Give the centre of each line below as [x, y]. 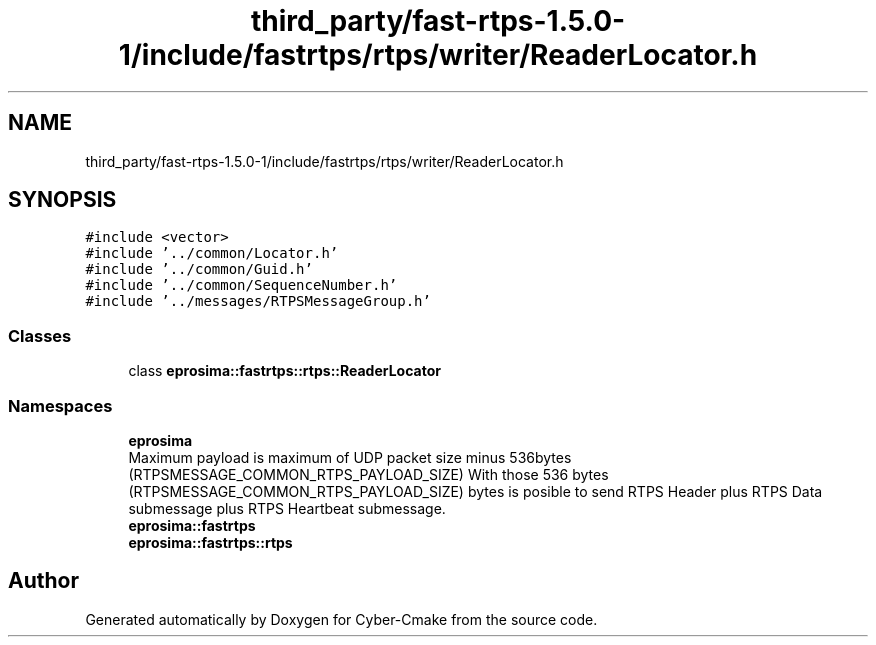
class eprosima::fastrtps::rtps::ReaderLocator [284, 371]
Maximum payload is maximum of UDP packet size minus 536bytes [350, 457]
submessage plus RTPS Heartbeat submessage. [287, 508]
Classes [40, 335]
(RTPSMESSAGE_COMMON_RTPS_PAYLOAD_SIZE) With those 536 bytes [368, 474]
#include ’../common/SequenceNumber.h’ [241, 285]
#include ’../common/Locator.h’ [212, 253]
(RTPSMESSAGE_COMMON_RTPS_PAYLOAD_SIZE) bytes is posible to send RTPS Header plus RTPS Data [475, 491]
